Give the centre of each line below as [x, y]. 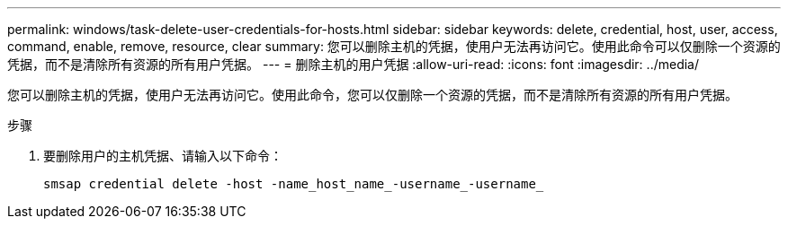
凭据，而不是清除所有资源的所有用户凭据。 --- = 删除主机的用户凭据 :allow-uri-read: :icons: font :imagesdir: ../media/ [354, 64]
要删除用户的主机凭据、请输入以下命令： [163, 156]
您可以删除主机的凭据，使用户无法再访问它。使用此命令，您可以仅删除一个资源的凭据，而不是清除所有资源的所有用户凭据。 [372, 95]
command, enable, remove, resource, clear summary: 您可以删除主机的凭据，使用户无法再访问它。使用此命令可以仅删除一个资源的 [394, 46]
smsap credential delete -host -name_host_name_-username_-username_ [294, 184]
